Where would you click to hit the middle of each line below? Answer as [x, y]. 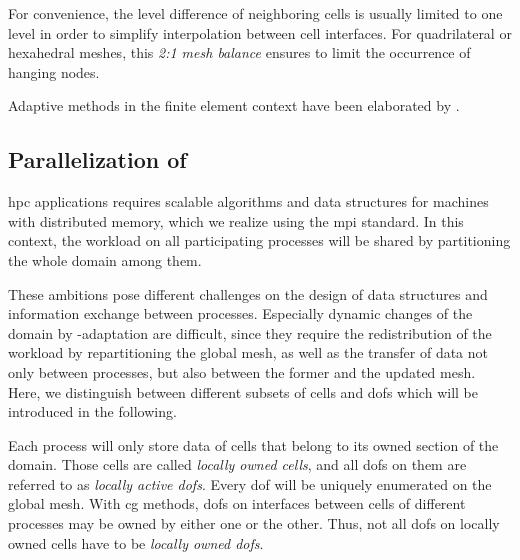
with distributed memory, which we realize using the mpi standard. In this [236, 220]
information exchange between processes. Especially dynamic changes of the [240, 313]
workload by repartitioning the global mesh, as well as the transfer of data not [248, 352]
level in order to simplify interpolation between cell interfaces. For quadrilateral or [260, 32]
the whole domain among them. [105, 259]
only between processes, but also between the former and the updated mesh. [242, 371]
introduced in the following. [92, 411]
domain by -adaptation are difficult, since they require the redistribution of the [250, 332]
